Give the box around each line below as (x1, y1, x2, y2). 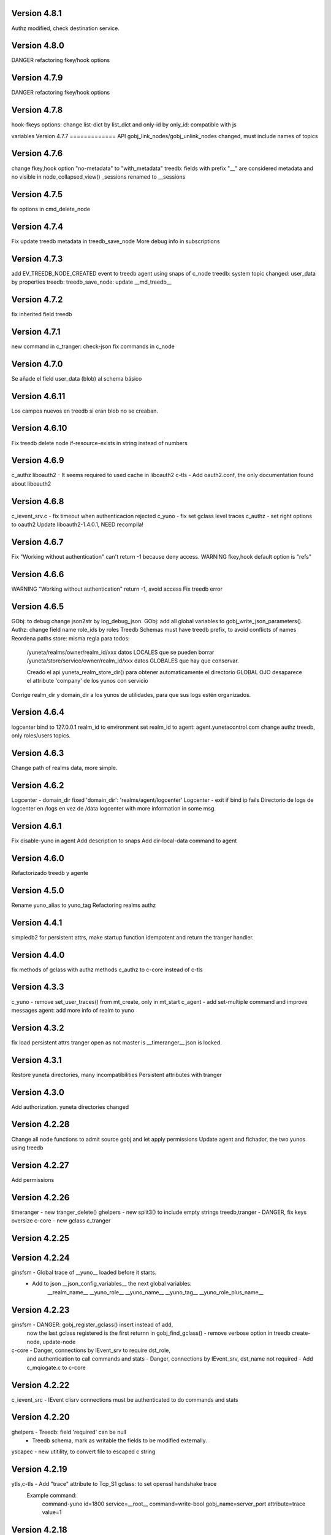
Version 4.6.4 (11, 707, 64, 718)
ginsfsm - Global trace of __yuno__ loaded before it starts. (11, 1269, 157, 1277)
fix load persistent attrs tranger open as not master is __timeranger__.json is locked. (11, 1038, 222, 1046)
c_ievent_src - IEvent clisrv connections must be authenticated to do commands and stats (11, 1396, 238, 1403)
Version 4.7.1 (11, 326, 61, 337)
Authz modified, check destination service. (11, 25, 120, 32)
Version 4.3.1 (11, 1055, 63, 1065)
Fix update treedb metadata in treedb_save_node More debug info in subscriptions (11, 237, 220, 245)
